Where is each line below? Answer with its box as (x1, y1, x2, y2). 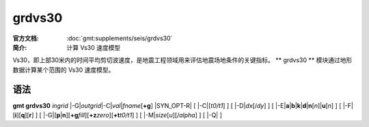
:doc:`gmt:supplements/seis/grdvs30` (66, 34, 173, 42)
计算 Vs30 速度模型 (66, 43, 121, 51)
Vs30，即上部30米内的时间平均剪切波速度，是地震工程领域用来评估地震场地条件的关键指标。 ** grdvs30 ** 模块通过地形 (12, 56, 353, 64)
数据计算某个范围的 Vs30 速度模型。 (12, 66, 115, 74)
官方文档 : (12, 34, 39, 42)
